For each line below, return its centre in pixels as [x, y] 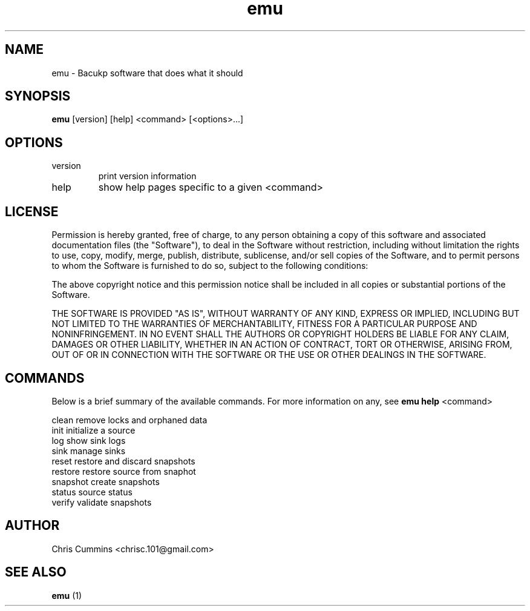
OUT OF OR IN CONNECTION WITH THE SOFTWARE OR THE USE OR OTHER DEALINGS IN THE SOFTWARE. [269, 355]
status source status [92, 492]
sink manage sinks [89, 451]
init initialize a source [93, 430]
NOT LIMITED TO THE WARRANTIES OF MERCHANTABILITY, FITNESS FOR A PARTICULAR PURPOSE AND [264, 324]
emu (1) [67, 595]
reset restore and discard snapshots [123, 461]
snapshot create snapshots [106, 481]
